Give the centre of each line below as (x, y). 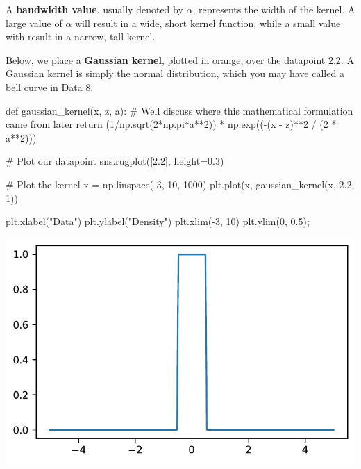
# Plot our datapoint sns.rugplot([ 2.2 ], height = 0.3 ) (115, 161)
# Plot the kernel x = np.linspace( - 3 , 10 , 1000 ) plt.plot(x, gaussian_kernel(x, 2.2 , (180, 184)
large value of (34, 23)
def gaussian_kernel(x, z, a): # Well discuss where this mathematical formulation (179, 110)
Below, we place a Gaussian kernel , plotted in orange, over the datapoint (166, 59)
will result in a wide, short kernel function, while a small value (208, 23)
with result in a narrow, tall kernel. (81, 36)
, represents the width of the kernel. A (274, 9)
